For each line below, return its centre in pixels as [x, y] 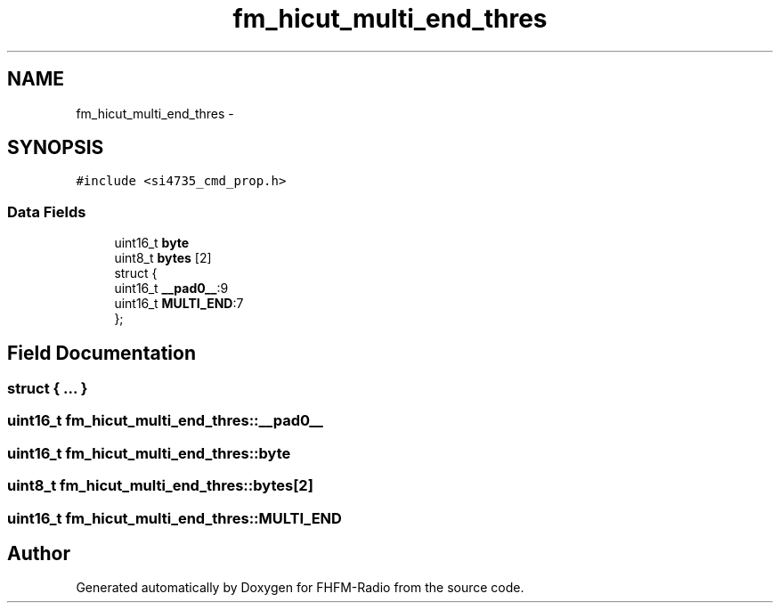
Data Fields [47, 211]
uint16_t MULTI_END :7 [179, 304]
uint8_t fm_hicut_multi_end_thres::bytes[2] [160, 486]
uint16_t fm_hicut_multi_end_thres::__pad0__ [165, 421]
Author [39, 553]
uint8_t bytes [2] [163, 258]
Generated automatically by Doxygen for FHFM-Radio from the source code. [300, 588]
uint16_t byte [152, 243]
